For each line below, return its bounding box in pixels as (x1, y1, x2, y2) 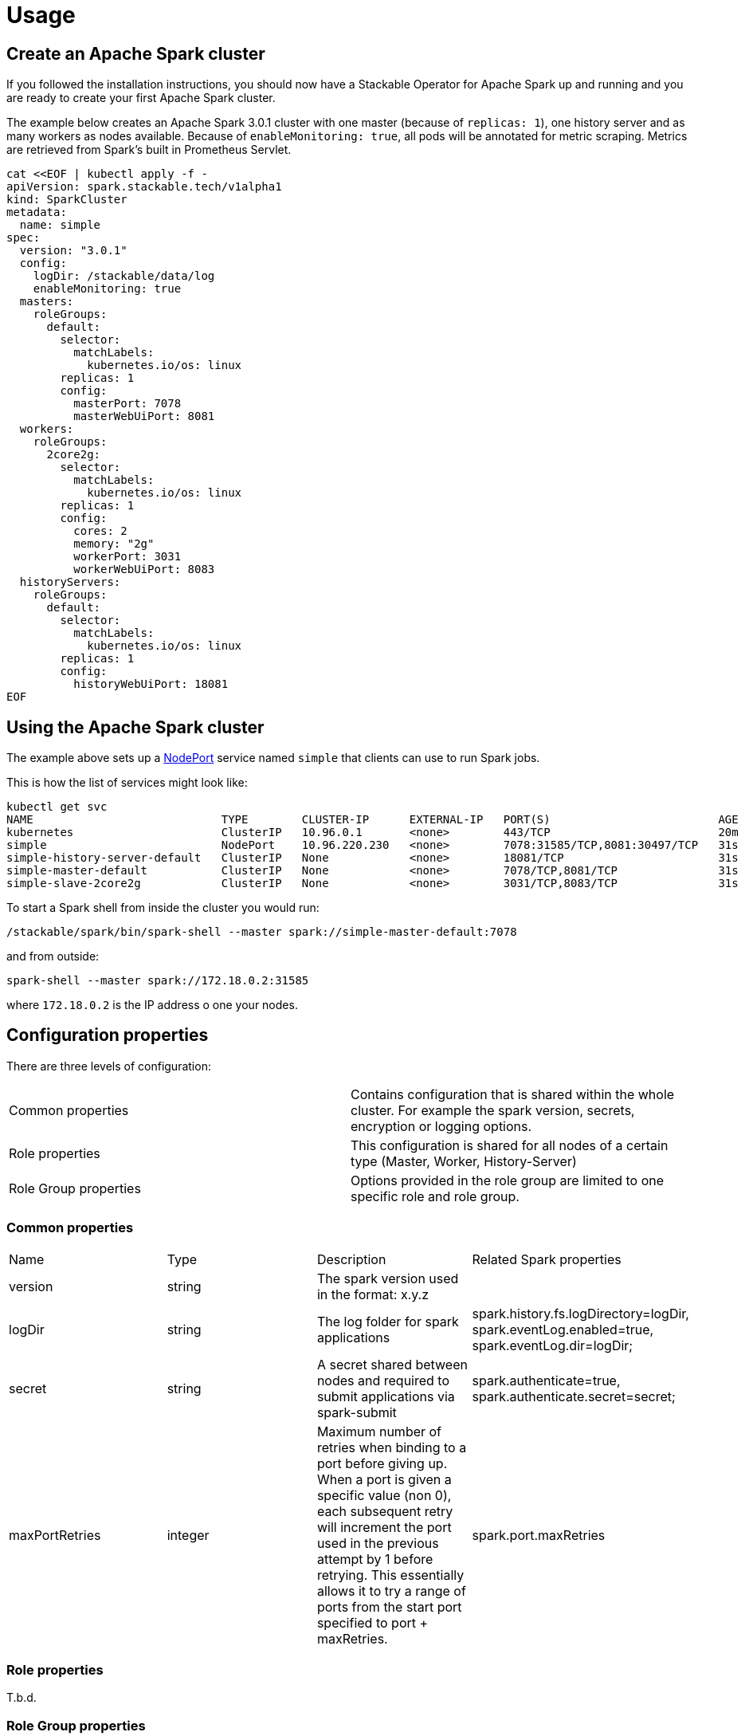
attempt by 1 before (316, 1550, 433, 1567)
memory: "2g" (73, 537, 155, 551)
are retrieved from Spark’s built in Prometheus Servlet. (6, 143, 292, 157)
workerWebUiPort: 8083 (73, 563, 215, 576)
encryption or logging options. (351, 1117, 532, 1134)
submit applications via (316, 1388, 455, 1404)
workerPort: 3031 (73, 550, 182, 564)
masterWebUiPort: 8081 (73, 410, 215, 423)
